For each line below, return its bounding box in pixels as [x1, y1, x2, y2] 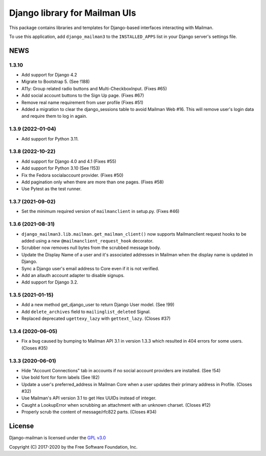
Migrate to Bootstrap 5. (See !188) [21, 79, 90, 85]
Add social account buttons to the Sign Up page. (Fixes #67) [21, 93, 144, 99]
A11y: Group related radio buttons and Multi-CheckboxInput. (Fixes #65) [21, 85, 167, 91]
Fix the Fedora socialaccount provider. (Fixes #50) [21, 172, 124, 178]
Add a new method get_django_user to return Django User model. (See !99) [21, 302, 175, 308]
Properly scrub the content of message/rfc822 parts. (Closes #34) [21, 409, 157, 415]
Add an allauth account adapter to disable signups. [21, 272, 125, 278]
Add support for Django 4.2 [21, 72, 77, 78]
